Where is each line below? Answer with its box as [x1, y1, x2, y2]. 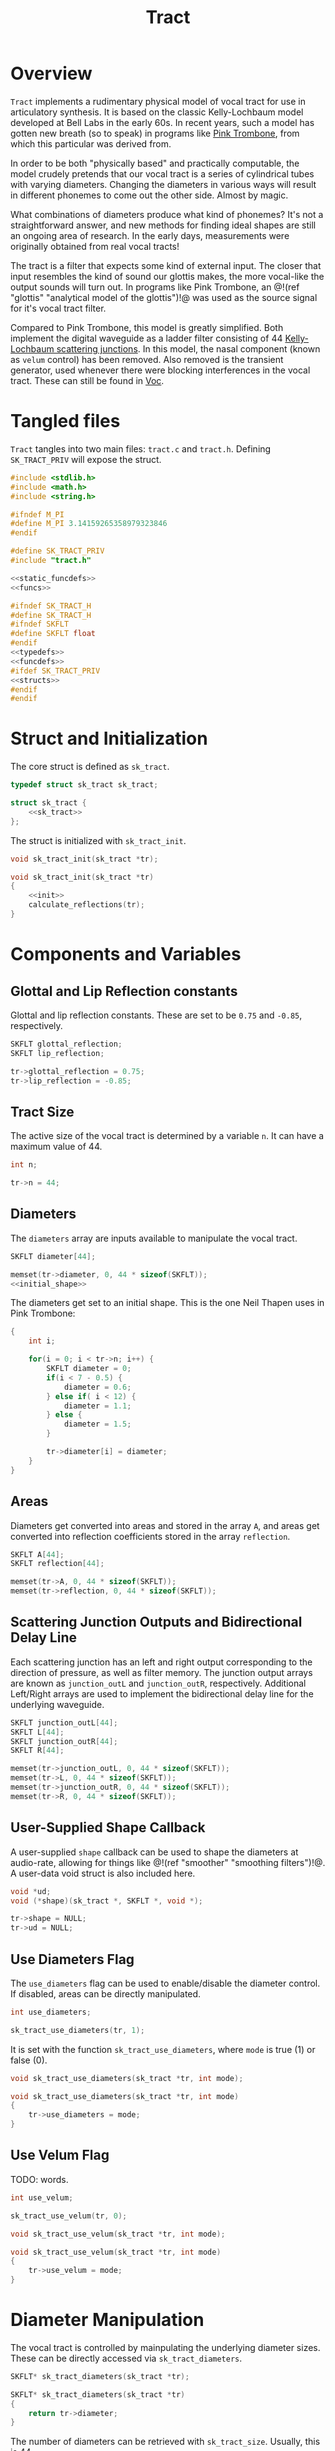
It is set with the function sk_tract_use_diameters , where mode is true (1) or [10, 2043, 316, 2055]
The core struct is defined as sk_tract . [10, 761, 170, 773]
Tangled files [10, 410, 121, 433]
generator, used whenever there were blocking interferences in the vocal [10, 364, 311, 376]
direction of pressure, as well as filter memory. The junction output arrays [10, 1666, 313, 1678]
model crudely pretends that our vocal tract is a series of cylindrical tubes [10, 167, 315, 180]
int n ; [10, 1160, 38, 1170]
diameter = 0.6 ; [63, 1382, 132, 1392]
